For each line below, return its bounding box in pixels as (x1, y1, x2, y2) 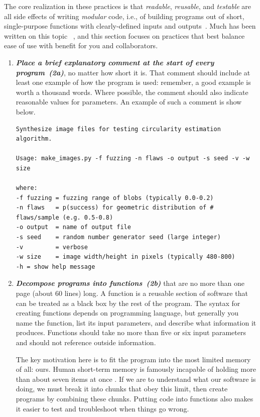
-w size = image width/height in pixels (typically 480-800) (16, 253, 235, 261)
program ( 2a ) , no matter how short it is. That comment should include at (16, 67, 250, 77)
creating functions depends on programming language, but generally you (16, 307, 239, 318)
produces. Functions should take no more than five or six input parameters (16, 327, 246, 338)
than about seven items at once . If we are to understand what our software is (16, 373, 256, 384)
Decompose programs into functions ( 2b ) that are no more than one (16, 278, 244, 288)
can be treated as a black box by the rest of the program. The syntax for (16, 297, 240, 308)
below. (16, 106, 36, 117)
